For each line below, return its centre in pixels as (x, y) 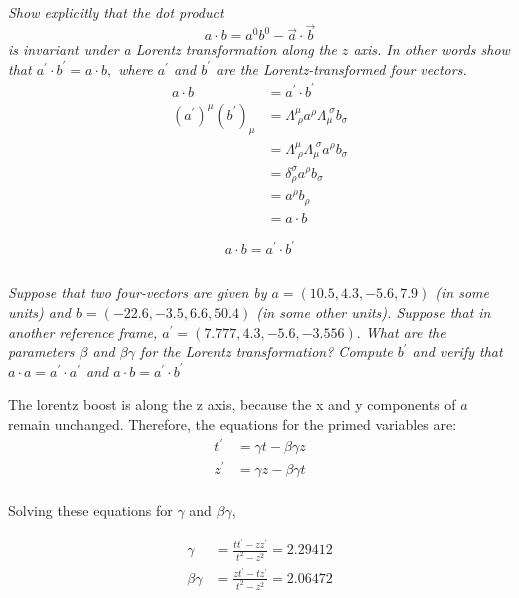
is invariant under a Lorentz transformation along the (172, 49)
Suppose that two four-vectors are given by (137, 292)
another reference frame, (83, 331)
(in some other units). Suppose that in (373, 312)
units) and (39, 312)
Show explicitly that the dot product (116, 12)
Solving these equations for (90, 510)
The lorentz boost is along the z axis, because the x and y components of (232, 404)
